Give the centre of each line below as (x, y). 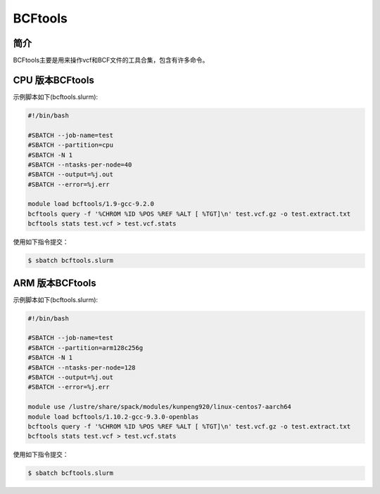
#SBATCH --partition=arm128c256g (85, 347)
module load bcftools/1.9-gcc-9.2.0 (91, 204)
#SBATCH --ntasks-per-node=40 (80, 164)
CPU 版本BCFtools (53, 80)
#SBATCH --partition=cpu (71, 145)
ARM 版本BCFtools (55, 283)
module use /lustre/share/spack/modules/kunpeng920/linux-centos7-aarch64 (160, 407)
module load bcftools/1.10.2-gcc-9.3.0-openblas (113, 417)
